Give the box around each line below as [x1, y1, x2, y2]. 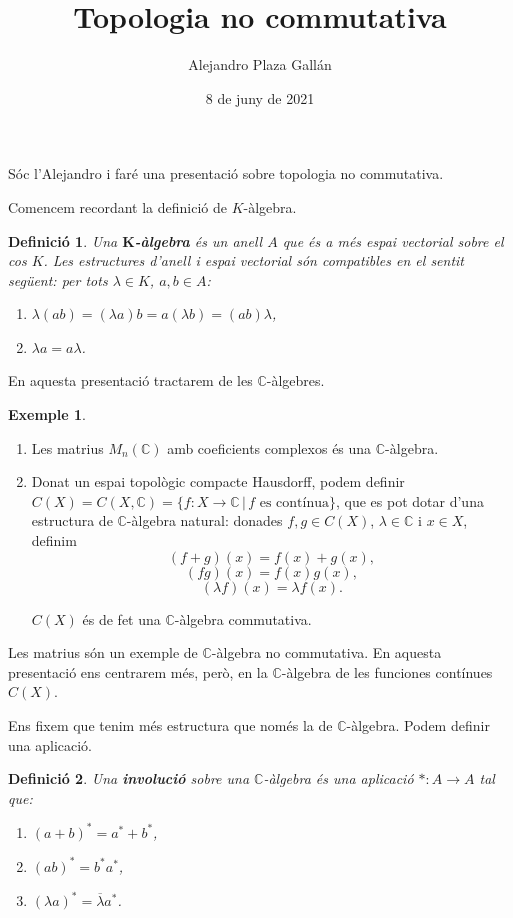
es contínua [259, 495, 330, 510]
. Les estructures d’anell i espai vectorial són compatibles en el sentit [43, 250, 465, 271]
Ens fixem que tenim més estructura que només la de [8, 715, 333, 735]
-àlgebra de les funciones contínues [281, 661, 493, 682]
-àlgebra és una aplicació [263, 768, 414, 789]
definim [31, 530, 77, 551]
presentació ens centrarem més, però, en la [8, 661, 268, 682]
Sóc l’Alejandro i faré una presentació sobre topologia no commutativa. [8, 163, 444, 184]
